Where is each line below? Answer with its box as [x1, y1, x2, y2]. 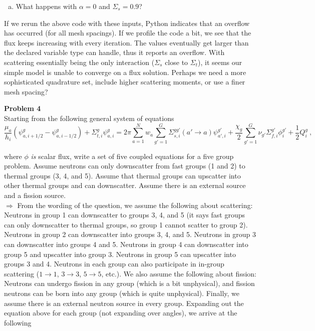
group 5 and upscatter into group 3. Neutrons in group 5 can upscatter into [4, 248, 236, 259]
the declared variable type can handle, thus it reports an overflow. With [4, 47, 225, 57]
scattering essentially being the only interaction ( [4, 56, 155, 67]
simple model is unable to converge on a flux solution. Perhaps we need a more [4, 66, 246, 77]
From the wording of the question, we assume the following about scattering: [17, 199, 253, 210]
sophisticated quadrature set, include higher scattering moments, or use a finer [4, 76, 245, 87]
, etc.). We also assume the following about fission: [101, 268, 256, 278]
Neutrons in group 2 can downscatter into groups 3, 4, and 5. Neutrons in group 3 [4, 229, 256, 239]
